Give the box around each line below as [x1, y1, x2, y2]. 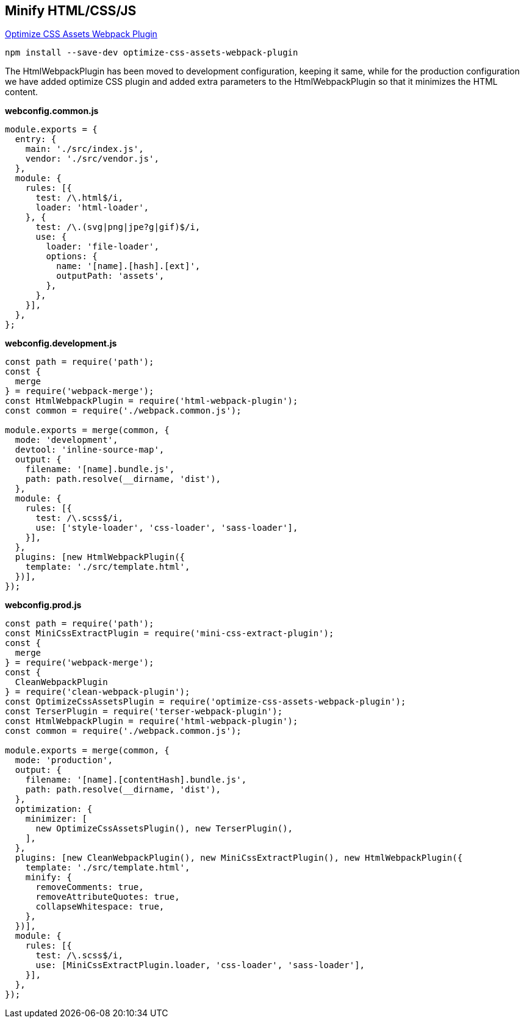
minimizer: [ [25, 814, 87, 824]
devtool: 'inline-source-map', [15, 445, 165, 455]
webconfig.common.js [5, 106, 99, 117]
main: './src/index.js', [25, 144, 144, 154]
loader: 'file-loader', [46, 242, 159, 252]
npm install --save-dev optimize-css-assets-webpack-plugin [5, 48, 298, 58]
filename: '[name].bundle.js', [25, 464, 175, 475]
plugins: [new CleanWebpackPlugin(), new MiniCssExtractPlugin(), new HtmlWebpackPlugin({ [15, 853, 463, 863]
